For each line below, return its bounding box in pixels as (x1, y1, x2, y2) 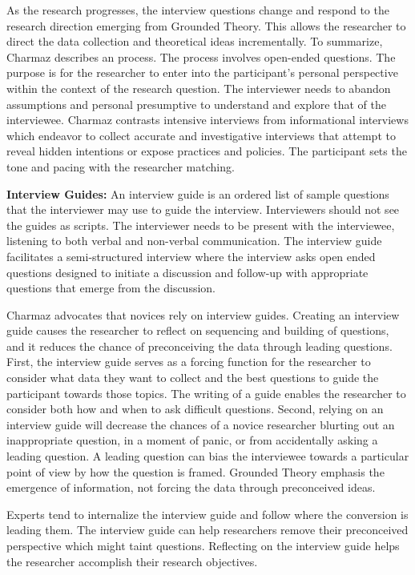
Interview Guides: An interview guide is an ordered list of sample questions (6, 185, 389, 202)
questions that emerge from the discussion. (6, 279, 216, 296)
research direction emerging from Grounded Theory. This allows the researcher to (6, 17, 406, 34)
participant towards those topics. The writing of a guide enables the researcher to (6, 384, 406, 401)
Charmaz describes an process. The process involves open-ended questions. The (6, 48, 396, 65)
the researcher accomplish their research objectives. (6, 553, 258, 569)
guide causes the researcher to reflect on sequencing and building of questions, (6, 322, 389, 339)
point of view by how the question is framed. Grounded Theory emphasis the (6, 463, 385, 480)
